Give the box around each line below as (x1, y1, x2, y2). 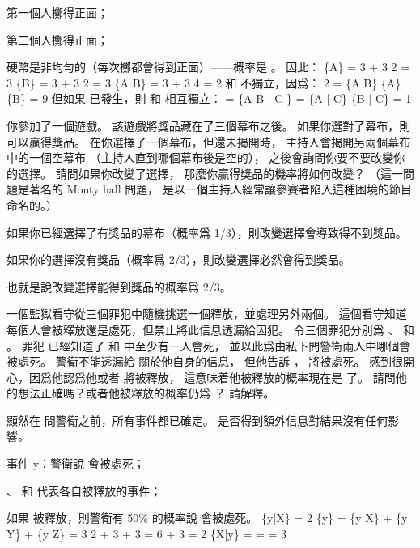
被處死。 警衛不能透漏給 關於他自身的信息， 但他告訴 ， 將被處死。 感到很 (6, 353, 403, 370)
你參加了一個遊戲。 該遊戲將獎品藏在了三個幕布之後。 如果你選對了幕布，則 (6, 117, 411, 134)
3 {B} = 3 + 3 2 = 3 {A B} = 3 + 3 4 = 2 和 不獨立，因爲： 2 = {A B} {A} (6, 74, 401, 91)
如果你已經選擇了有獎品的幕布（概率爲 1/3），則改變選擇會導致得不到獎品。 (6, 223, 407, 240)
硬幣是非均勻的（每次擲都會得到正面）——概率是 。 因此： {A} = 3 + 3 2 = (6, 58, 410, 75)
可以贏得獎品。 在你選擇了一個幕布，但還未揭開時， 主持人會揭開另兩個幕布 (6, 133, 411, 150)
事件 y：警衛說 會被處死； (6, 455, 145, 472)
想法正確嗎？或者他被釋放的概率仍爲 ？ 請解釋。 (17, 384, 275, 401)
